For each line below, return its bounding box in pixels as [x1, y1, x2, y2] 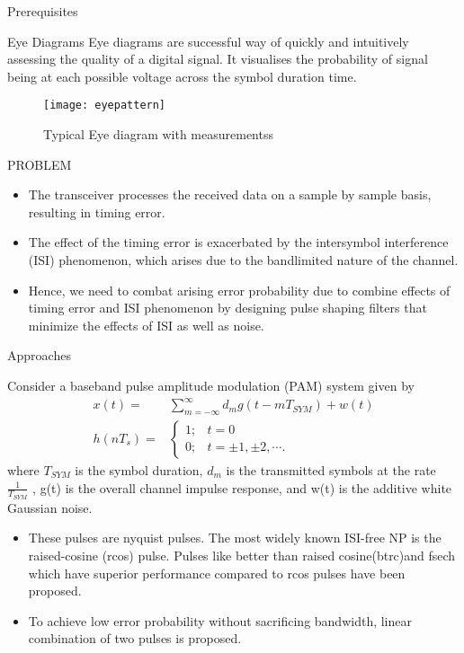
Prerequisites [7, 2, 78, 20]
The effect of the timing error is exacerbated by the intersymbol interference [28, 233, 449, 251]
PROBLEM [7, 154, 72, 173]
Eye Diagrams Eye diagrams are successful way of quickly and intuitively [7, 31, 409, 50]
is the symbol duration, [75, 460, 203, 479]
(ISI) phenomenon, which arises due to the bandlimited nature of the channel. [28, 251, 459, 269]
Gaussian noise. [7, 498, 93, 516]
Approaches [7, 346, 71, 365]
